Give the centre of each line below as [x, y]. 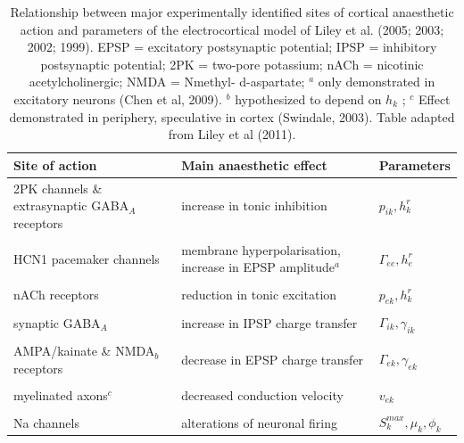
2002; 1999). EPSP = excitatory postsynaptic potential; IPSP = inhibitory [232, 47]
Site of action [55, 164]
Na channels [46, 422]
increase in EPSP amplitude [258, 267]
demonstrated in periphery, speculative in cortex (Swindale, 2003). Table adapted [232, 116]
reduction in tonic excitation [259, 295]
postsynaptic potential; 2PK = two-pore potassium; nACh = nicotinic [232, 64]
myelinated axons [61, 394]
